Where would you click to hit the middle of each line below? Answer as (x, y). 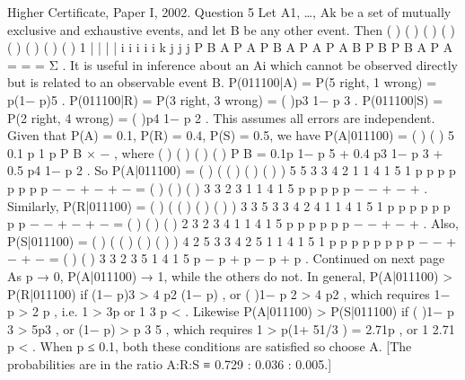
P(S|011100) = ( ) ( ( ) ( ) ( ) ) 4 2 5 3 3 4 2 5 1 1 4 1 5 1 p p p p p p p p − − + (232, 240)
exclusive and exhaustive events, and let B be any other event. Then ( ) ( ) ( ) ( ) (231, 29)
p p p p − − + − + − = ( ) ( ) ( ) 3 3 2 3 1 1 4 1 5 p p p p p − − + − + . (218, 187)
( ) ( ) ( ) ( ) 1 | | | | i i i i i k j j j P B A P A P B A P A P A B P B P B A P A (230, 47)
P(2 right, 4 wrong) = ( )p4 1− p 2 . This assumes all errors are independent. (221, 117)
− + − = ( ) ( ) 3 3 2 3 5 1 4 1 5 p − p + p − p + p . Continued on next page (226, 258)
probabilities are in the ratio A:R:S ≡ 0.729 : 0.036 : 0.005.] (170, 363)
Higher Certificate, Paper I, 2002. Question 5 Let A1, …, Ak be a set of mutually (229, 12)
